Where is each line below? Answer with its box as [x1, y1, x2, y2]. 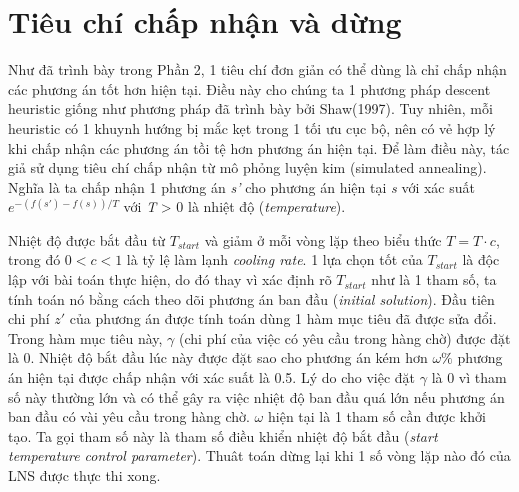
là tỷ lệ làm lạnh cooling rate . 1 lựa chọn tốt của [126, 249, 423, 270]
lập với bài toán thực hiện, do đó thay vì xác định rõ [8, 269, 332, 290]
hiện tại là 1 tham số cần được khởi [267, 406, 486, 427]
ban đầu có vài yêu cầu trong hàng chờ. [8, 406, 250, 427]
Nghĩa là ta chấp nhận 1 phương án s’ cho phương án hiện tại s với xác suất [8, 176, 475, 197]
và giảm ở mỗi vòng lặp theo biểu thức [204, 229, 442, 250]
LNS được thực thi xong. [8, 465, 161, 485]
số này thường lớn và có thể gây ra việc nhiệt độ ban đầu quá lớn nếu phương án [8, 386, 505, 407]
